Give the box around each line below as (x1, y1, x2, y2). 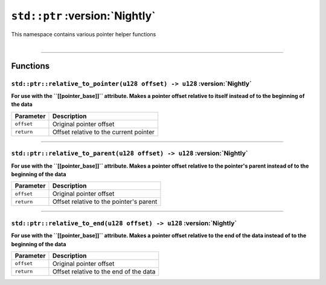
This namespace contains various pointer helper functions (11, 30, 156, 38)
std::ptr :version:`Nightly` (11, 9, 156, 22)
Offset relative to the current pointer (52, 128, 155, 136)
